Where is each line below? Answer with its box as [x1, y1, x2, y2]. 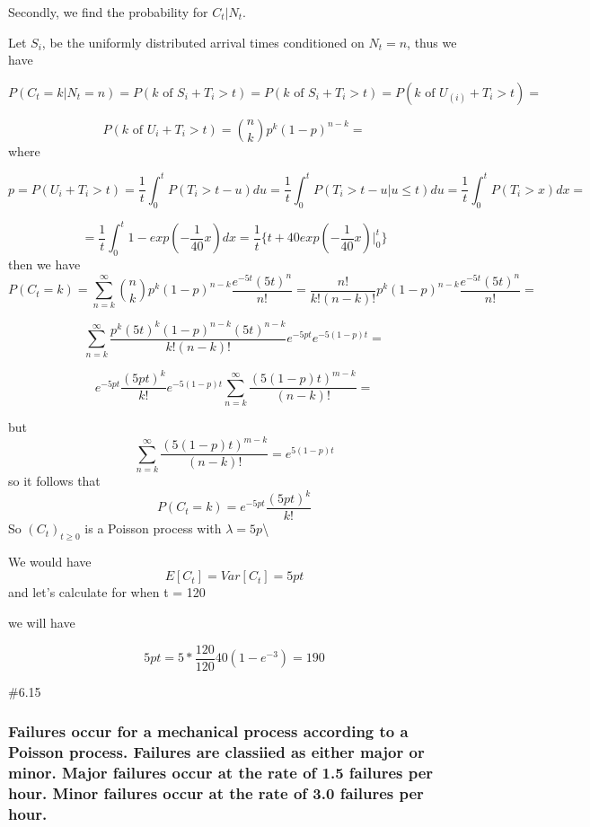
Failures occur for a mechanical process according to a [8, 720, 409, 743]
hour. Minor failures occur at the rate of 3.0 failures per [8, 782, 424, 804]
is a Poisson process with [84, 519, 222, 538]
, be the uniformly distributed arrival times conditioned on [41, 32, 365, 51]
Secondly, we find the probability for [8, 3, 208, 21]
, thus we [407, 32, 457, 51]
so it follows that [8, 471, 101, 489]
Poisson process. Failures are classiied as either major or [8, 741, 425, 763]
